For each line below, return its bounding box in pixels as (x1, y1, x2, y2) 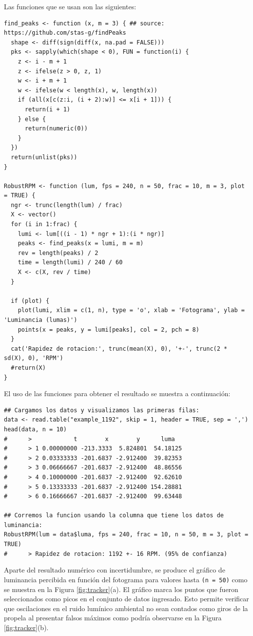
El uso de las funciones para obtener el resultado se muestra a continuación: (4, 388, 231, 399)
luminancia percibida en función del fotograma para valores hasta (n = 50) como (4, 574, 248, 584)
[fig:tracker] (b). (4, 622, 49, 632)
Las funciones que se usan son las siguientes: (4, 1, 136, 11)
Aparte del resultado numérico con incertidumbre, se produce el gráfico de (4, 565, 225, 575)
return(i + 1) (24, 106, 71, 113)
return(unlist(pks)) (11, 153, 78, 161)
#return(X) (11, 364, 46, 371)
